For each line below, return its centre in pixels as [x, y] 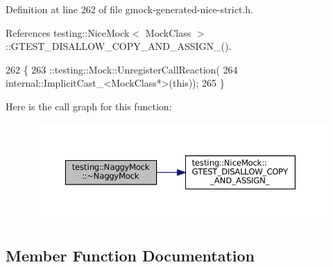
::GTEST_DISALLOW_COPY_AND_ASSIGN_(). [119, 46]
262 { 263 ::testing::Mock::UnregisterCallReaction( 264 [122, 69]
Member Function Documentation [130, 255]
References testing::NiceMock [68, 32]
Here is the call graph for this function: [89, 106]
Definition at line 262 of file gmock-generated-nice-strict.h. [129, 9]
